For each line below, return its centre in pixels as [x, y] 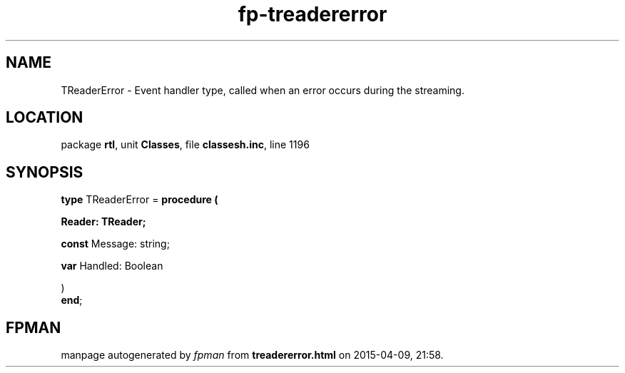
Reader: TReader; [103, 222]
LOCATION [45, 118]
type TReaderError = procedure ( [139, 200]
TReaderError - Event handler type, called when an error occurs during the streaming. [263, 90]
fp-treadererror [312, 14]
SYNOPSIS [45, 172]
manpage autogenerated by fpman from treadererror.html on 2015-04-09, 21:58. [252, 355]
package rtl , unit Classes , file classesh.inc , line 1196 [185, 145]
